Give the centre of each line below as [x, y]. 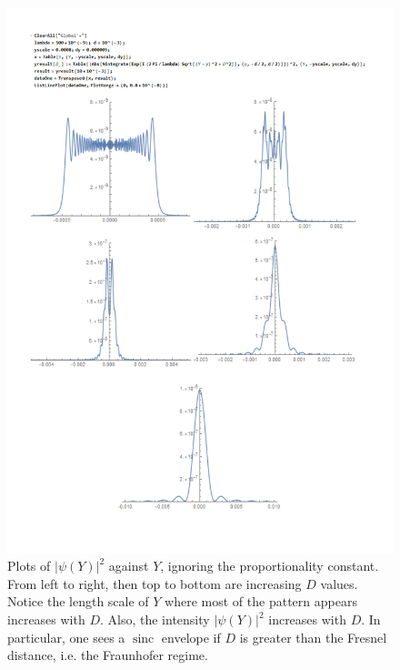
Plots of [29, 566]
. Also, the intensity [155, 619]
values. [339, 583]
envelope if [191, 637]
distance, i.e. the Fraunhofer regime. [108, 655]
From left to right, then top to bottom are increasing [155, 583]
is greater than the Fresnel [313, 637]
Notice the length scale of [78, 601]
